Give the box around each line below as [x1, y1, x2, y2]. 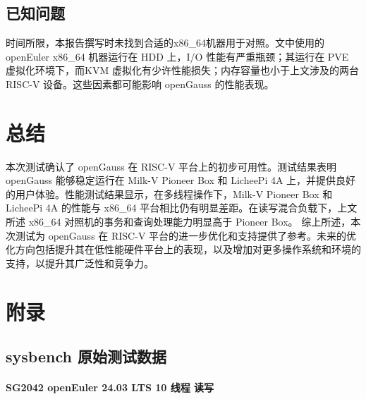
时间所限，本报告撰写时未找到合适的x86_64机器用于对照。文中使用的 [6, 35, 324, 50]
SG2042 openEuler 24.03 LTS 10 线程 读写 [6, 380, 214, 395]
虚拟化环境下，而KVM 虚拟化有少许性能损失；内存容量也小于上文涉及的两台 [6, 63, 359, 78]
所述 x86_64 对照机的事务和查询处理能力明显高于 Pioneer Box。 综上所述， [6, 214, 351, 229]
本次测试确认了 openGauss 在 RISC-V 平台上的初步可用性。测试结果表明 [6, 159, 337, 173]
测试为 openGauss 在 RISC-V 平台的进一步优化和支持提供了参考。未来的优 [15, 228, 357, 243]
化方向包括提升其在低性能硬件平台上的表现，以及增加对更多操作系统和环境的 [6, 242, 361, 257]
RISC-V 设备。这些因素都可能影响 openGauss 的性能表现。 [6, 76, 274, 91]
